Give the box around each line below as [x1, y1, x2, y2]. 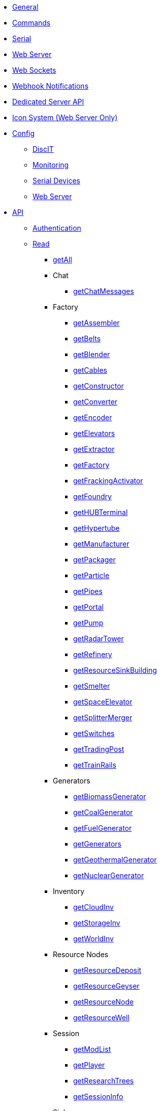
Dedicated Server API [12, 97, 84, 106]
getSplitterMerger [73, 713, 133, 722]
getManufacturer [73, 539, 130, 548]
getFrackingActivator [73, 476, 143, 485]
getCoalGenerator [73, 808, 133, 817]
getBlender [73, 350, 110, 359]
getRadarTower [73, 634, 124, 643]
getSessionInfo [73, 1092, 123, 1101]
